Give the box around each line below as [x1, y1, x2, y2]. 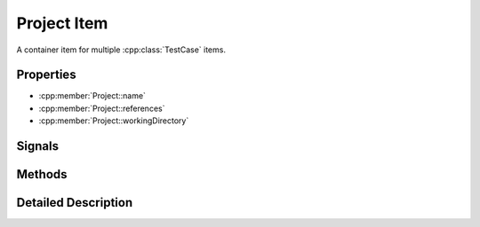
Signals [16, 138, 60, 154]
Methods [16, 167, 68, 182]
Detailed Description [16, 195, 133, 210]
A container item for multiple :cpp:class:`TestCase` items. [16, 44, 227, 55]
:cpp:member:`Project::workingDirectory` [38, 115, 189, 126]
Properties [16, 67, 76, 82]
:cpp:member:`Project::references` [38, 103, 165, 113]
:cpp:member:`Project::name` [38, 90, 147, 101]
